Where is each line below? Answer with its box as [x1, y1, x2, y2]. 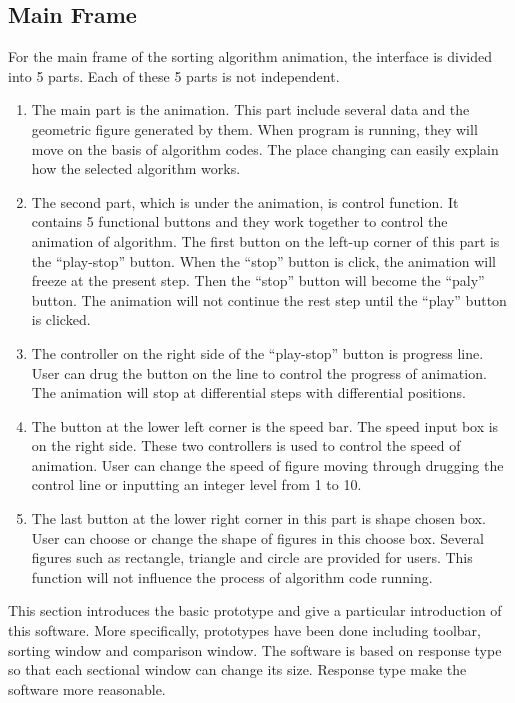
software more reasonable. [8, 678, 166, 699]
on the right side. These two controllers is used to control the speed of [31, 435, 461, 456]
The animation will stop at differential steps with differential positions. [31, 382, 466, 403]
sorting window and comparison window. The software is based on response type [8, 639, 502, 660]
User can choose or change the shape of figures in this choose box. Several [31, 527, 484, 548]
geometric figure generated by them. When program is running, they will [31, 118, 478, 139]
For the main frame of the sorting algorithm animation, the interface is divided [8, 46, 492, 67]
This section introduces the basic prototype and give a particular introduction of [8, 600, 502, 621]
